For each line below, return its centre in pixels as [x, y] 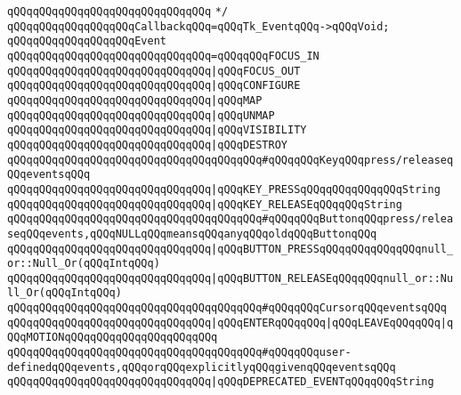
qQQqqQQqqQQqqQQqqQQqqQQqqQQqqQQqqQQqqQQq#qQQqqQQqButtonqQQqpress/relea [230, 219]
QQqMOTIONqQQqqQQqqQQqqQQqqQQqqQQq [113, 338]
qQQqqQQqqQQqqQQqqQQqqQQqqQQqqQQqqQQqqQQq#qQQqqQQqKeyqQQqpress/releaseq [230, 160]
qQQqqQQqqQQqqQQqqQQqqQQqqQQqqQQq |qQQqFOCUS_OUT [154, 71]
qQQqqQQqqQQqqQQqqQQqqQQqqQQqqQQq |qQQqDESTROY [147, 145]
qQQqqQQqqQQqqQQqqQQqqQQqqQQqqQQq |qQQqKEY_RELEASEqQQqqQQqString [205, 204]
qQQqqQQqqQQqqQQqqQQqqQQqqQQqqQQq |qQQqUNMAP [141, 115]
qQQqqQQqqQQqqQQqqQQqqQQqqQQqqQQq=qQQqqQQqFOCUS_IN [163, 56]
